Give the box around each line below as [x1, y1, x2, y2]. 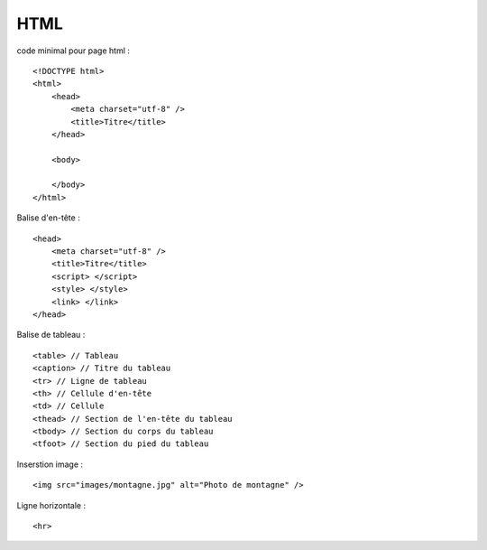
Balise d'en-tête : [16, 212, 80, 223]
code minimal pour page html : [16, 45, 131, 56]
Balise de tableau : [16, 330, 86, 340]
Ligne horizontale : [16, 499, 86, 510]
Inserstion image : [16, 459, 84, 470]
